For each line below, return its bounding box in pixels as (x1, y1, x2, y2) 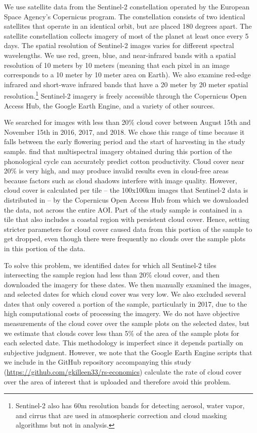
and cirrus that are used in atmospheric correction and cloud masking (15, 410, 227, 420)
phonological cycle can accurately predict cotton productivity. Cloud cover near (4, 156, 245, 166)
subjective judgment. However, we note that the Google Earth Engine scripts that (4, 347, 253, 357)
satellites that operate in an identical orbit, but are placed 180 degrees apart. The (4, 21, 252, 31)
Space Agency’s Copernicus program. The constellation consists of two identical (4, 11, 245, 21)
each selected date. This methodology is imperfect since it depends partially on (4, 337, 243, 348)
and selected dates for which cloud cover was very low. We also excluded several (4, 289, 246, 299)
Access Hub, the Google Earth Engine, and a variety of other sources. (4, 100, 215, 110)
